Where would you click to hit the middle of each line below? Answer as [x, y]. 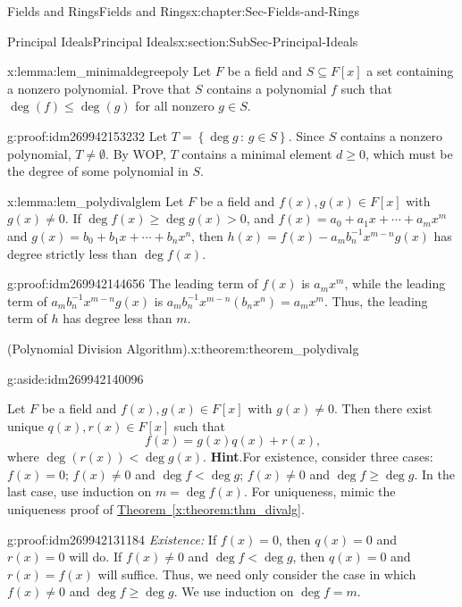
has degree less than [118, 318]
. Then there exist [383, 408]
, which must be [409, 153]
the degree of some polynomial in [98, 171]
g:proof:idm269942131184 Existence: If [112, 539]
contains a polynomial [267, 88]
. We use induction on [234, 591]
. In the [434, 474]
